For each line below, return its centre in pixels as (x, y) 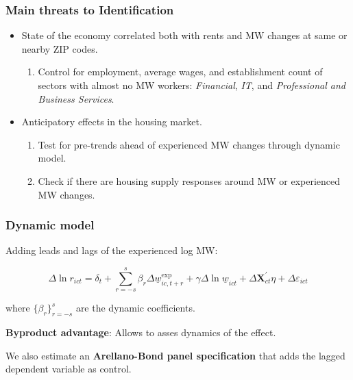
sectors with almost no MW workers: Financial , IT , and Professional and (192, 85)
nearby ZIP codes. (60, 48)
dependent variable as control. (69, 369)
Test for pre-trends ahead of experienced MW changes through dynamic (189, 144)
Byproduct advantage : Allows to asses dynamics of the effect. (141, 332)
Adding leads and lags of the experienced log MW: (112, 250)
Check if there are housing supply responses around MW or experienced (189, 180)
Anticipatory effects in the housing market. (112, 122)
